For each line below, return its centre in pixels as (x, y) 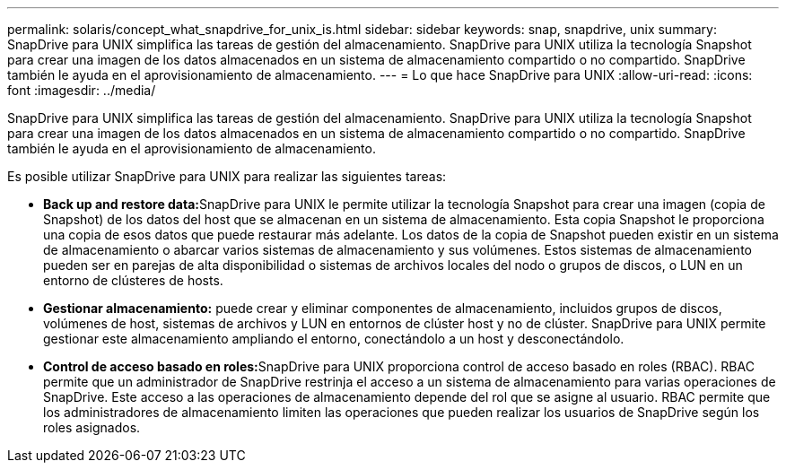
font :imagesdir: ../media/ (82, 90)
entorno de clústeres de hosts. (133, 280)
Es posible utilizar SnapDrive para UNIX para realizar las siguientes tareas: (227, 176)
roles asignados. (92, 427)
